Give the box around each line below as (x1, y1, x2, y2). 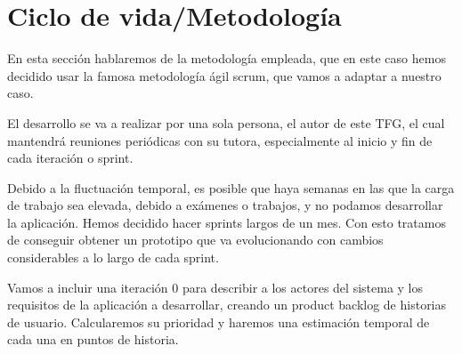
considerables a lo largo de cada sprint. (7, 248, 219, 267)
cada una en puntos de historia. (7, 330, 179, 349)
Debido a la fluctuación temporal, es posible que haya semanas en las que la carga (7, 178, 455, 197)
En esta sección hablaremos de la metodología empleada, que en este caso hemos (7, 49, 446, 68)
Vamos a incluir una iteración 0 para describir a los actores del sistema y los (7, 278, 424, 296)
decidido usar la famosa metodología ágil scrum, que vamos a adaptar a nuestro (7, 66, 442, 84)
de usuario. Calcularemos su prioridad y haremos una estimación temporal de (7, 312, 430, 331)
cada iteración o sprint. (7, 149, 134, 167)
